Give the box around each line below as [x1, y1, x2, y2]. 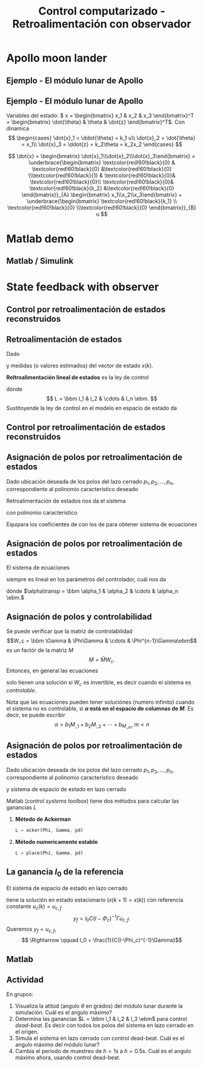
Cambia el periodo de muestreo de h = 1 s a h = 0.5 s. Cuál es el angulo [15, 1048, 191, 1055]
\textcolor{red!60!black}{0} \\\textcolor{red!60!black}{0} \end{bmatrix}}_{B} [7, 204, 197, 212]
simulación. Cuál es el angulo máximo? [15, 1009, 112, 1016]
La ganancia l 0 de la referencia [6, 867, 124, 878]
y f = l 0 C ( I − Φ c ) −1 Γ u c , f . [73, 914, 131, 923]
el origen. [15, 1028, 39, 1035]
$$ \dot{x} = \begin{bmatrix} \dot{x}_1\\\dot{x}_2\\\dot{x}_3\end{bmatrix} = [8, 153, 196, 160]
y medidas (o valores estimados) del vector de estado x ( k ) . [6, 362, 153, 369]
